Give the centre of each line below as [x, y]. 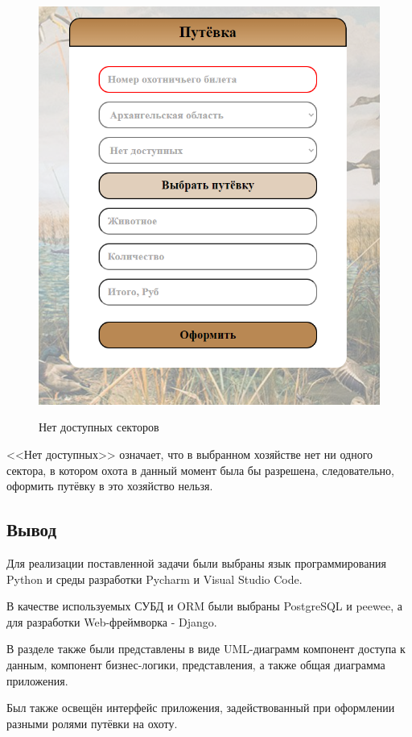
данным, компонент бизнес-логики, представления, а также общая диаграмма [196, 665]
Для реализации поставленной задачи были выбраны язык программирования [196, 563]
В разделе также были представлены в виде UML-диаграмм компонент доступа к [206, 649]
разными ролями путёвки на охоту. [92, 723]
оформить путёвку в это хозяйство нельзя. [110, 486]
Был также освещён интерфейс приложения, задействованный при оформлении [201, 708]
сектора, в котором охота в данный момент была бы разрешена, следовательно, [200, 470]
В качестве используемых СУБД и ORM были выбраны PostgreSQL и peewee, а [204, 606]
